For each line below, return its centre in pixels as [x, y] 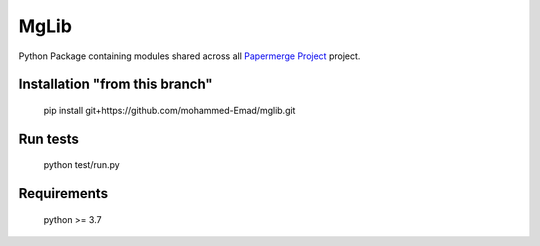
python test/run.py [81, 165]
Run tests [48, 138]
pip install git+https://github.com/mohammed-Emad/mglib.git [169, 110]
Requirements [63, 193]
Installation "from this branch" [116, 84]
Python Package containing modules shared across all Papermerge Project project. [189, 56]
